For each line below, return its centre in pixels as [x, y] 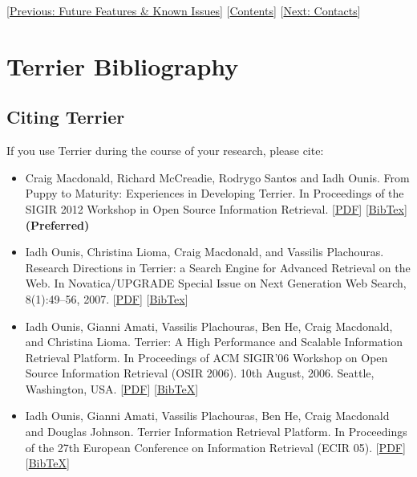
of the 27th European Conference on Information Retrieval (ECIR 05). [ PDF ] [215, 447]
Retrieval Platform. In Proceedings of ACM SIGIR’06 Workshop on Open [206, 357]
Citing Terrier [66, 117]
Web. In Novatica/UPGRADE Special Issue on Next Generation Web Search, [216, 283]
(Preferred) [57, 224]
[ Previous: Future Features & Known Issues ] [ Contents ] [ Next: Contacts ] [184, 10]
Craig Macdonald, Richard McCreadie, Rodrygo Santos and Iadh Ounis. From [217, 177]
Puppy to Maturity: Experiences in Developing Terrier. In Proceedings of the [215, 193]
